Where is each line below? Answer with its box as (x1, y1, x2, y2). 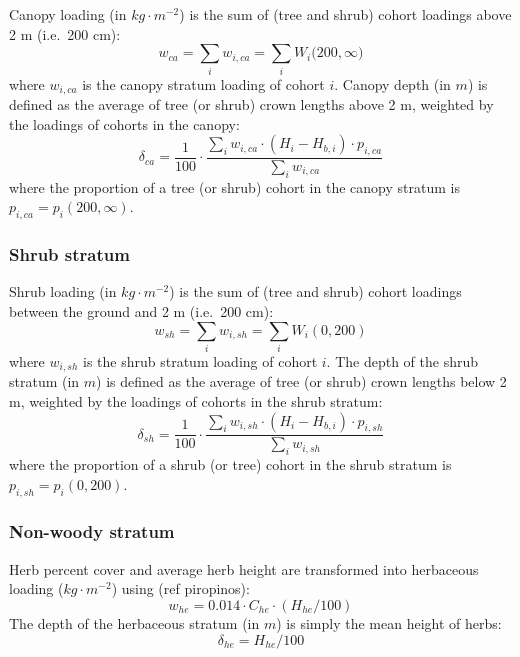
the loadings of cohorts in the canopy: (9, 113, 240, 134)
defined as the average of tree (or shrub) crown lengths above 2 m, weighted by (9, 93, 494, 114)
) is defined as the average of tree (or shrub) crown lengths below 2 (96, 371, 507, 392)
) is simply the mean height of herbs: (276, 612, 502, 633)
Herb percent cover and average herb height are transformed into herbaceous (9, 558, 479, 579)
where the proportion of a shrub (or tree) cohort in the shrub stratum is (9, 454, 452, 475)
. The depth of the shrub (326, 350, 479, 371)
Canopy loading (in (9, 4, 127, 24)
